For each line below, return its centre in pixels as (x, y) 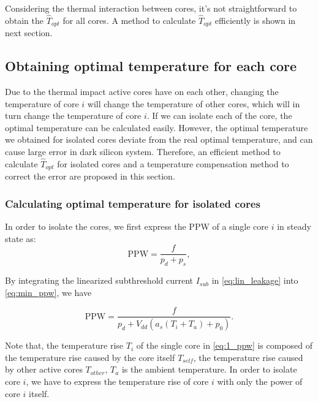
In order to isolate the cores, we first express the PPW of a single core (137, 226)
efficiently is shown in (255, 20)
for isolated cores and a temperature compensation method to (173, 163)
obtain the (25, 20)
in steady (294, 226)
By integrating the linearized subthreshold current (99, 280)
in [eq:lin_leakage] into (255, 280)
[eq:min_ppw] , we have (48, 292)
